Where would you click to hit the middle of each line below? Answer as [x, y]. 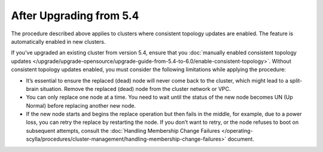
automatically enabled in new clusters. [58, 41]
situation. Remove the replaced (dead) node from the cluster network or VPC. [135, 89]
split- [296, 80]
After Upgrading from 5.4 [75, 16]
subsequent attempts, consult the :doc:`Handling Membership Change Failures [123, 130]
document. [241, 139]
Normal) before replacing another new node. [81, 105]
